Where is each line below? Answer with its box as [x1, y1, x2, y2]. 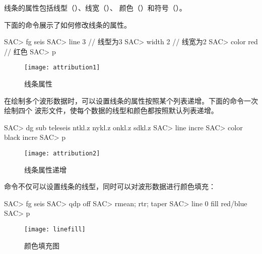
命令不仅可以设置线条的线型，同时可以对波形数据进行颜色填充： [4, 181, 216, 192]
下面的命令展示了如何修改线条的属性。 [4, 19, 131, 30]
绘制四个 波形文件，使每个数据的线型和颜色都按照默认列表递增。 [4, 105, 218, 116]
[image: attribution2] [24, 150, 100, 157]
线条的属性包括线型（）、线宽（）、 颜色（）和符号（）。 [4, 3, 186, 13]
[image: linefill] [24, 226, 86, 233]
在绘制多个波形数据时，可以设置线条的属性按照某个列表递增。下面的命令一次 [4, 95, 258, 106]
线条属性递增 [24, 164, 67, 175]
